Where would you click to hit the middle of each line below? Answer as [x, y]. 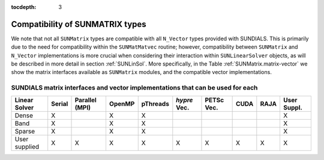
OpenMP [122, 103]
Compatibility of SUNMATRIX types [79, 24]
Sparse [25, 131]
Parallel [86, 100]
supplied [27, 146]
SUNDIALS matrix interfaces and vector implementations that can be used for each [134, 88]
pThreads [155, 103]
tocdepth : [24, 7]
